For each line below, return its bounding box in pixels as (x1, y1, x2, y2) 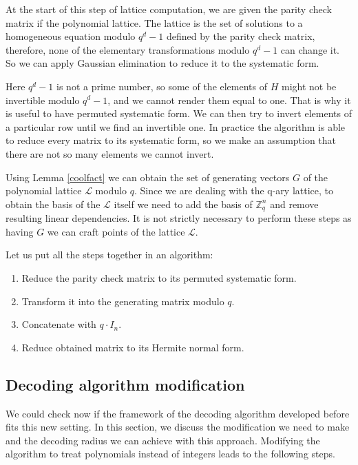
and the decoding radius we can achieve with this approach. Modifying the (6, 433, 320, 447)
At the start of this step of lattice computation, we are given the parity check (6, 2, 332, 16)
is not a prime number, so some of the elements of (56, 79, 268, 93)
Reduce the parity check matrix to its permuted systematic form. (21, 270, 297, 285)
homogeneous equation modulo (6, 29, 136, 43)
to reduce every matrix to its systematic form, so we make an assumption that (6, 133, 337, 147)
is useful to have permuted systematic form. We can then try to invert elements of (6, 106, 352, 121)
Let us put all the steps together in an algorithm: (6, 247, 213, 262)
